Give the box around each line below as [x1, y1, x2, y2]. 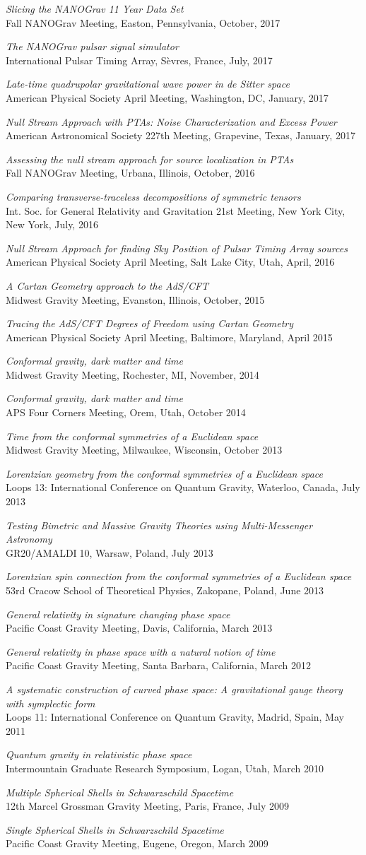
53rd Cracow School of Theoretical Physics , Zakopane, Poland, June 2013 [6, 583, 324, 597]
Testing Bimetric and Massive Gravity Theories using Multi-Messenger [6, 517, 313, 532]
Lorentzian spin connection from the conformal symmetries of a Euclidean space [6, 569, 352, 584]
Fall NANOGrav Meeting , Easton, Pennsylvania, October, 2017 [6, 15, 281, 30]
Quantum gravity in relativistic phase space [6, 747, 192, 762]
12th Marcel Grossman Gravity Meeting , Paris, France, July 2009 [6, 798, 290, 813]
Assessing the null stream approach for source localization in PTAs [6, 151, 294, 166]
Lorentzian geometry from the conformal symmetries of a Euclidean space [6, 466, 323, 480]
